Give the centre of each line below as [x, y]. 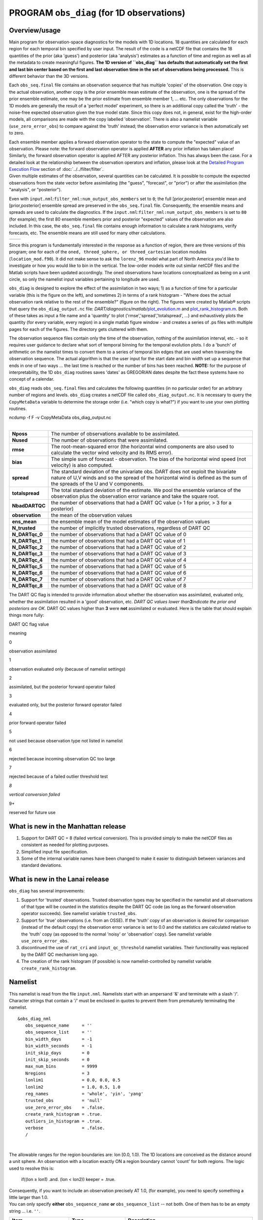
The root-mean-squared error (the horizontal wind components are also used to [142, 447]
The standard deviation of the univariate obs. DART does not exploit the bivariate [143, 472]
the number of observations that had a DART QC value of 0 [119, 534]
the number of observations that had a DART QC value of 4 [119, 560]
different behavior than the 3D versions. [49, 76]
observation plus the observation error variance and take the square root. [135, 496]
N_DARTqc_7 [27, 579]
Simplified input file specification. [55, 852]
